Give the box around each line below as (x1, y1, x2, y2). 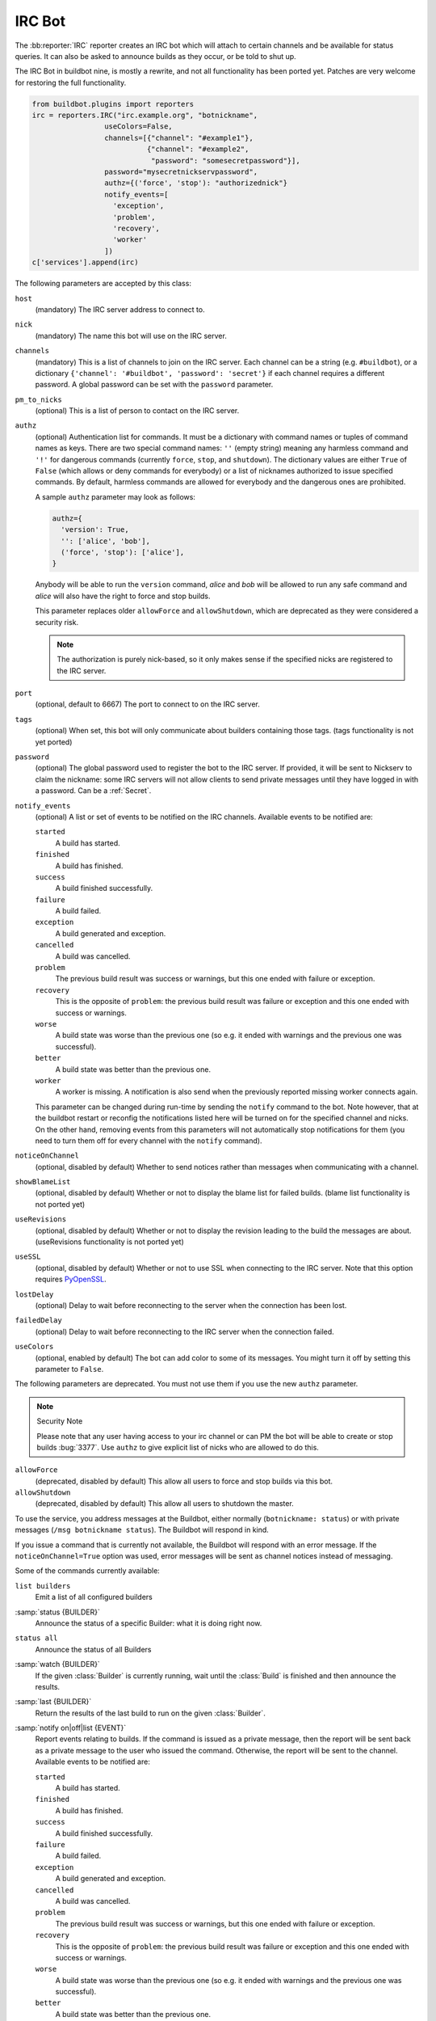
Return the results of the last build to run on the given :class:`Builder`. (35, 1708, 266, 1718)
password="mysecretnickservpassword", (103, 167, 258, 177)
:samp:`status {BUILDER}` (15, 1607, 100, 1617)
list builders (15, 1581, 71, 1590)
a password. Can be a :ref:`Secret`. (35, 786, 152, 795)
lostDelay (15, 1289, 54, 1299)
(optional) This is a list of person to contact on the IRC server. (35, 406, 240, 416)
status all (15, 1634, 58, 1643)
